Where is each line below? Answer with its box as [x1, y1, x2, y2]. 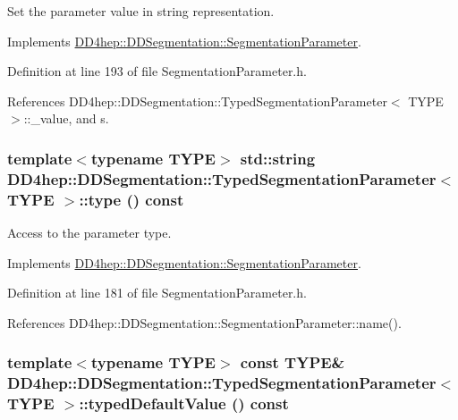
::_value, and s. [23, 109, 109, 128]
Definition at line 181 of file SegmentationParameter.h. [7, 283, 307, 302]
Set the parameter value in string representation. [7, 2, 275, 20]
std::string [240, 147, 316, 169]
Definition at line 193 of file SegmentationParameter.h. [7, 62, 307, 80]
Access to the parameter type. [7, 223, 172, 242]
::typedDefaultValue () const [79, 392, 289, 415]
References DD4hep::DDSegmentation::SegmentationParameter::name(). [7, 313, 402, 332]
